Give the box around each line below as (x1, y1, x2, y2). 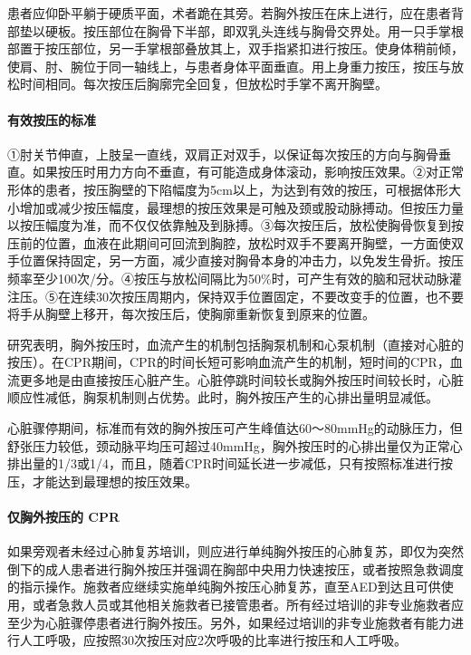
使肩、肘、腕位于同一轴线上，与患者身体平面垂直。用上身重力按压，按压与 (7, 56, 451, 75)
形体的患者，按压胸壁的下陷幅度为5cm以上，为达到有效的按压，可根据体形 (7, 179, 448, 198)
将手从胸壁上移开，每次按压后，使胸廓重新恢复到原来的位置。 (7, 304, 375, 323)
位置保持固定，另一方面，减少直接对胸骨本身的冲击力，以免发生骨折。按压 (19, 251, 464, 270)
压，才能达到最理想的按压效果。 (7, 471, 197, 490)
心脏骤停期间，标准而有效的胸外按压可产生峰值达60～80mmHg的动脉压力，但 (7, 419, 463, 438)
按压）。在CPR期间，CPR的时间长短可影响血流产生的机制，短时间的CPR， (7, 352, 450, 371)
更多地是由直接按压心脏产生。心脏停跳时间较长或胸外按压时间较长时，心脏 (19, 370, 464, 389)
